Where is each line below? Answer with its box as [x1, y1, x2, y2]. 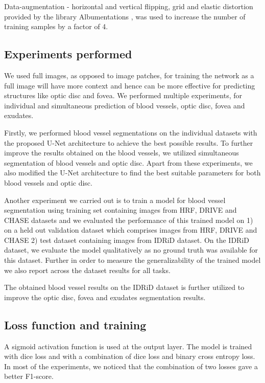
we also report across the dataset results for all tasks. [4, 264, 171, 275]
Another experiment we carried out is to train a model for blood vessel [4, 194, 226, 205]
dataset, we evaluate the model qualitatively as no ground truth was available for [4, 244, 258, 255]
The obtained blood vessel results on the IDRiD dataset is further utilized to [4, 282, 245, 292]
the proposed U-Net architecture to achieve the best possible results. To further [4, 137, 253, 148]
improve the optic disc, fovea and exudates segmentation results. [4, 291, 206, 302]
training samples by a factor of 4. [4, 21, 108, 32]
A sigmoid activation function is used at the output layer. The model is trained [4, 341, 252, 351]
